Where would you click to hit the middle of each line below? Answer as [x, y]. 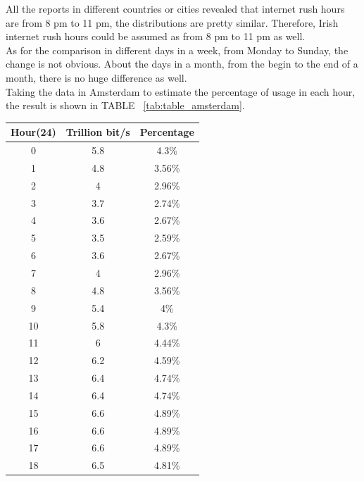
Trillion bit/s [98, 132]
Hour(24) [33, 132]
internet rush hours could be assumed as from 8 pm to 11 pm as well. [156, 36]
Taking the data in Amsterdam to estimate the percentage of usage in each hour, [181, 91]
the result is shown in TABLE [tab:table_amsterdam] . [125, 105]
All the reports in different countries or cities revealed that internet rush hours [175, 8]
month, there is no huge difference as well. [96, 77]
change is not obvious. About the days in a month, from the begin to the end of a [182, 64]
